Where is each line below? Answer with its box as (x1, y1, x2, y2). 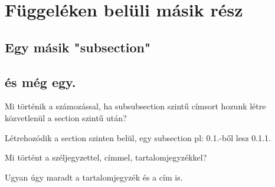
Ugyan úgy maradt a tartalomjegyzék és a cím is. (5, 171, 183, 183)
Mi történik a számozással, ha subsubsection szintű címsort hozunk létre (5, 100, 266, 112)
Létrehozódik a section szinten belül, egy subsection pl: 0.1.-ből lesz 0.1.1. (5, 131, 271, 143)
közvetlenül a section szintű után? (5, 111, 127, 123)
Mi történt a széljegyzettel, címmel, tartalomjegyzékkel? (5, 151, 207, 163)
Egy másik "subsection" (5, 38, 151, 56)
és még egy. (5, 72, 76, 91)
